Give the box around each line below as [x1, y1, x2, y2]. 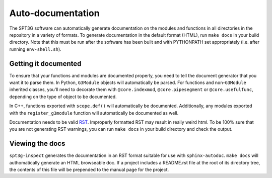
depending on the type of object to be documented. [9, 94, 117, 100]
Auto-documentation [9, 8, 100, 19]
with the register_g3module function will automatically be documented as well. [9, 110, 179, 116]
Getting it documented [9, 59, 82, 68]
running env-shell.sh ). [9, 46, 61, 52]
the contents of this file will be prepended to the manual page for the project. [9, 166, 169, 173]
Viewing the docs [9, 139, 65, 148]
